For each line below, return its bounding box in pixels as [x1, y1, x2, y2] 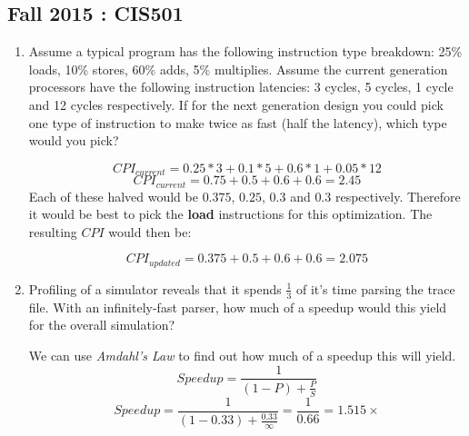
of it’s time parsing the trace [295, 279, 455, 298]
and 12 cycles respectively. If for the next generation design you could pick [28, 94, 444, 114]
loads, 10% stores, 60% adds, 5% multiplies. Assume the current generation [28, 59, 448, 78]
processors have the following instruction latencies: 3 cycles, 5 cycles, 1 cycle [28, 77, 454, 96]
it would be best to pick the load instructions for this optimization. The [28, 204, 433, 223]
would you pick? [28, 131, 119, 150]
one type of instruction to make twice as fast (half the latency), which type [28, 113, 447, 132]
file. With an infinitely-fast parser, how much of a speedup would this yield [28, 297, 447, 316]
